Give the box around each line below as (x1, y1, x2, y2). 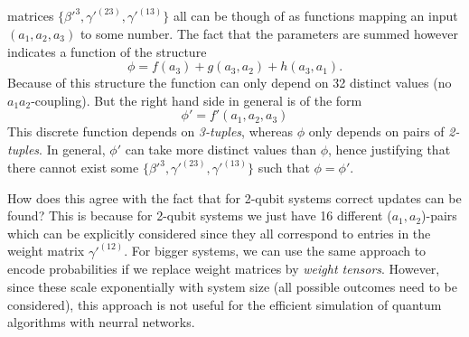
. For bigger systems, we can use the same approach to (124, 241, 427, 260)
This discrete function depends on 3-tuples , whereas (7, 122, 293, 141)
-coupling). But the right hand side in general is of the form (31, 90, 362, 109)
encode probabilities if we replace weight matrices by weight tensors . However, (7, 259, 440, 278)
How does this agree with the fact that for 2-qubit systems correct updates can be (7, 188, 462, 207)
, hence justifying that (328, 140, 451, 158)
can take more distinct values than (125, 140, 317, 158)
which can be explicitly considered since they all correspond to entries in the (7, 223, 431, 242)
